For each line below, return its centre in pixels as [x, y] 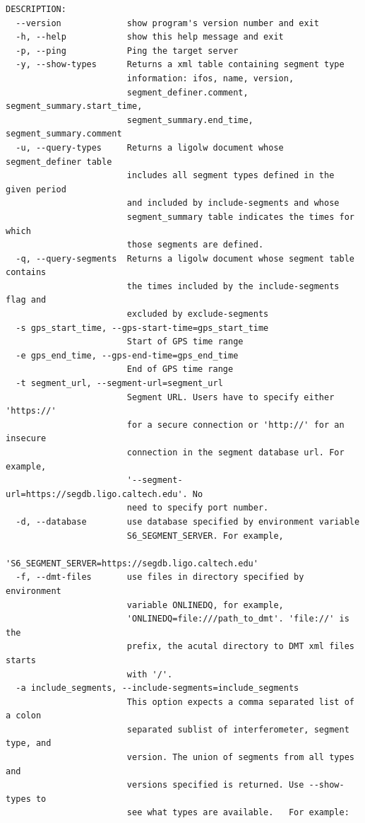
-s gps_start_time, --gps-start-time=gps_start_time [142, 328]
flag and [26, 300]
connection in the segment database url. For [235, 453]
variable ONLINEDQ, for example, [205, 605]
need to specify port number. [198, 508]
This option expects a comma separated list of [240, 702]
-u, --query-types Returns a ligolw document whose [150, 147]
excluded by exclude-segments [198, 314]
